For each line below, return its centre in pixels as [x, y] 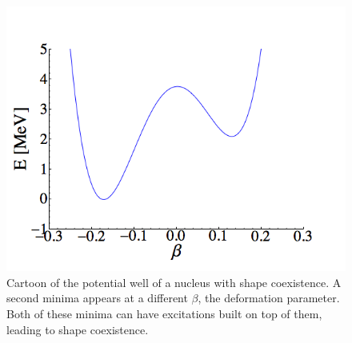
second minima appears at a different [97, 298]
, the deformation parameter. [269, 298]
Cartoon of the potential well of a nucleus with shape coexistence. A [174, 282]
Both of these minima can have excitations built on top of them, [164, 314]
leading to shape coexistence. [78, 329]
